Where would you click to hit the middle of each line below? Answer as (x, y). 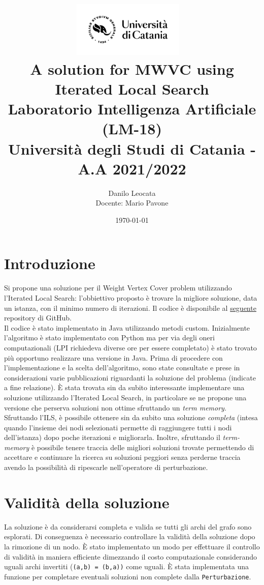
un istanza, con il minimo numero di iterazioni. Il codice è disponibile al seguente (130, 308)
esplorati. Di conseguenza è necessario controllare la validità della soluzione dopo (130, 536)
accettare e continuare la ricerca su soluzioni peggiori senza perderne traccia (122, 457)
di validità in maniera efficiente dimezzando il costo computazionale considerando (130, 556)
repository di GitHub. (38, 318)
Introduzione (50, 263)
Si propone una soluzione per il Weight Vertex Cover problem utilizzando (118, 288)
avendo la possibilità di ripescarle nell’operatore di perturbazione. (106, 467)
